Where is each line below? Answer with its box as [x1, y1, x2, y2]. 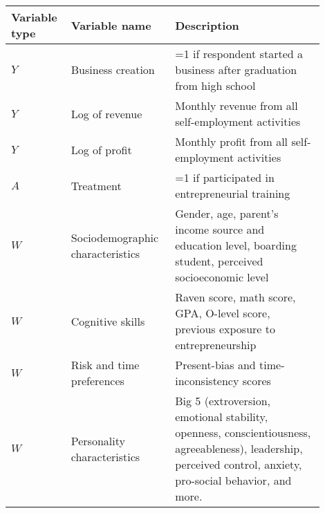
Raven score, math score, [175, 289, 296, 305]
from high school [175, 77, 256, 93]
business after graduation [175, 62, 297, 77]
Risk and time [71, 357, 140, 373]
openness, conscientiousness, [175, 425, 311, 440]
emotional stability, [175, 409, 268, 425]
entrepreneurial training [175, 185, 290, 201]
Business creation [71, 62, 155, 77]
